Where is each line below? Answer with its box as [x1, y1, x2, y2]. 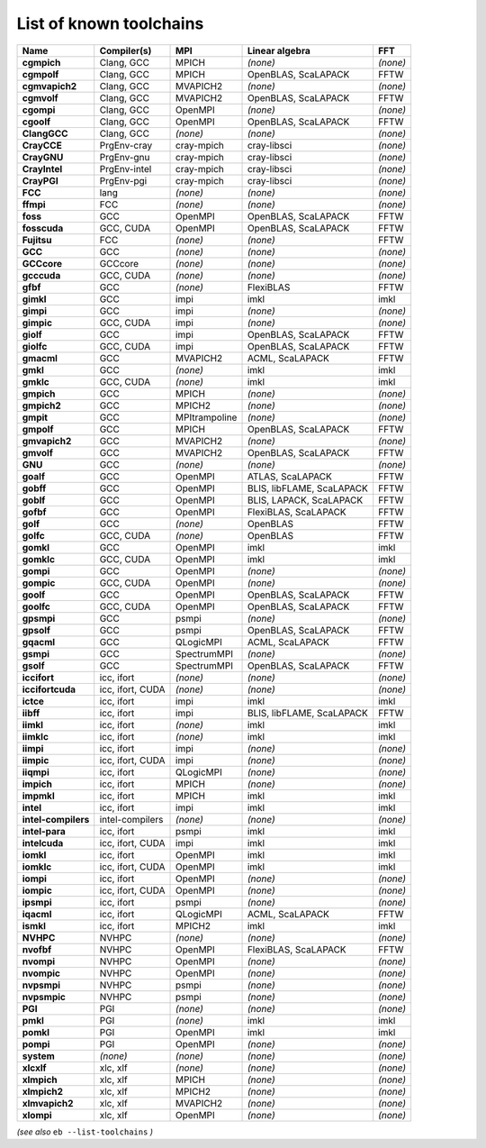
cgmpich [22, 56, 61, 68]
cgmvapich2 [22, 79, 77, 92]
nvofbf [22, 943, 52, 955]
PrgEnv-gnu [99, 150, 150, 163]
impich [22, 778, 53, 790]
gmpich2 [22, 399, 62, 412]
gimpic [22, 316, 53, 329]
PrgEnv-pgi [99, 174, 148, 187]
